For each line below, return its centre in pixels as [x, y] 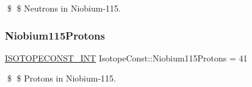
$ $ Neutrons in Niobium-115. [64, 8]
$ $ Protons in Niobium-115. [61, 78]
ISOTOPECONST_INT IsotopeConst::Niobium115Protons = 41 [126, 57]
